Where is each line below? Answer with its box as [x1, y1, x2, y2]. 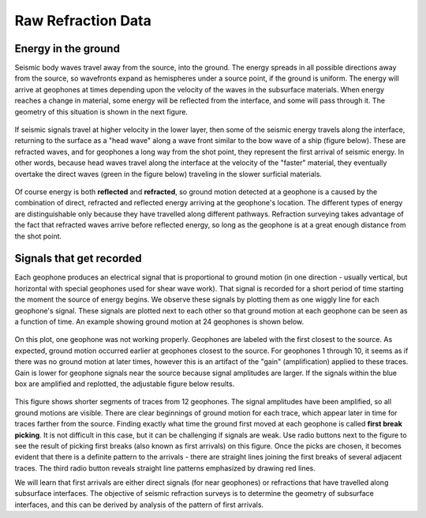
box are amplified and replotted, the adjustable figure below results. [14, 379, 235, 388]
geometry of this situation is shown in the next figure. [14, 107, 189, 116]
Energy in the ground [14, 42, 120, 55]
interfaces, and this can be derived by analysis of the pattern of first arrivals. [14, 500, 264, 509]
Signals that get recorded [14, 252, 142, 265]
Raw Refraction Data [14, 12, 151, 29]
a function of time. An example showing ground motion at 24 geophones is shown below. [14, 317, 305, 326]
